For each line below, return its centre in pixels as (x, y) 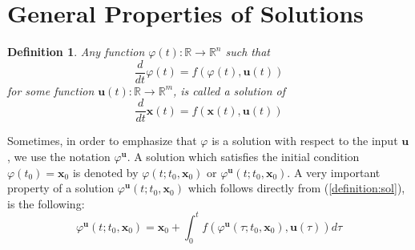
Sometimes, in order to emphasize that (102, 141)
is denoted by (105, 172)
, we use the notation (59, 157)
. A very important (334, 172)
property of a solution (61, 188)
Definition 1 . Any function (76, 52)
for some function (51, 90)
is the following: (46, 203)
